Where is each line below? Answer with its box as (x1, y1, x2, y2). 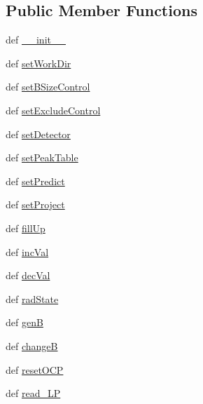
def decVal (6, 268, 50, 283)
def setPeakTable (6, 150, 78, 165)
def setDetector (6, 126, 71, 141)
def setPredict (6, 173, 65, 188)
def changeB (6, 338, 58, 353)
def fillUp (6, 220, 45, 235)
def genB (6, 315, 43, 330)
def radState (6, 291, 59, 306)
